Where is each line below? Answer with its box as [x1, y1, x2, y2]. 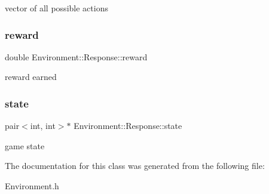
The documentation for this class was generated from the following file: [5, 159, 265, 172]
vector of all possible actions [5, 2, 108, 14]
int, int [30, 119, 56, 132]
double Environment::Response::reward [5, 50, 148, 63]
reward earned [5, 70, 57, 83]
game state [5, 139, 45, 152]
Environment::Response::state [74, 119, 182, 132]
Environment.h [5, 180, 59, 192]
